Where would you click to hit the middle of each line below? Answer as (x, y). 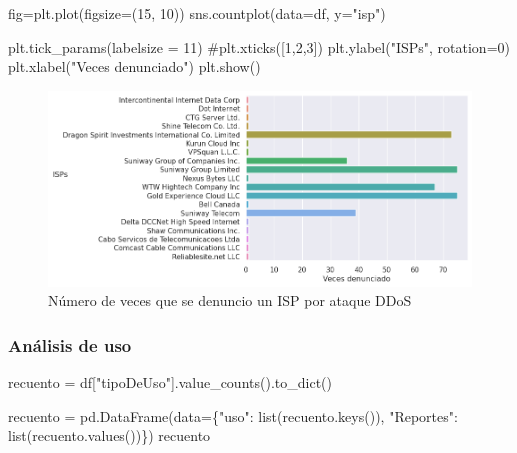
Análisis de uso (70, 344)
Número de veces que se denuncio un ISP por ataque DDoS (230, 300)
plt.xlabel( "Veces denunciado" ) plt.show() (134, 66)
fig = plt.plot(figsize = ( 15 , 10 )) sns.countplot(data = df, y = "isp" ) (197, 13)
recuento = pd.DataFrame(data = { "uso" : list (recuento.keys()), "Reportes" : (233, 415)
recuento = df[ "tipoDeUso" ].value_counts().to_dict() (170, 382)
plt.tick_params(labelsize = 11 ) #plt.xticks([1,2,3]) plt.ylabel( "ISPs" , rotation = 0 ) (259, 46)
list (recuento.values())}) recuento (109, 435)
